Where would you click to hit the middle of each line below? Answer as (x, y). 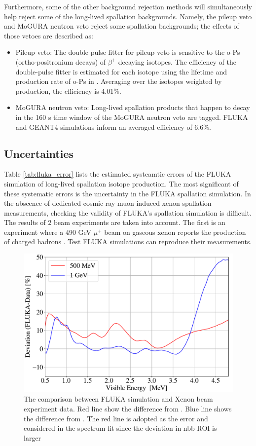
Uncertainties (39, 153)
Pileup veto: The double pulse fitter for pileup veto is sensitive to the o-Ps (128, 52)
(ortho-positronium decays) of (61, 61)
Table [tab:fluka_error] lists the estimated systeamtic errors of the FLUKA (118, 174)
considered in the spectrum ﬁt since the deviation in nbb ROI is (120, 428)
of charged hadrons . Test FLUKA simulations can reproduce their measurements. (128, 242)
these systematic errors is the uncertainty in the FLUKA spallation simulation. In (128, 193)
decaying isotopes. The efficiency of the (177, 61)
